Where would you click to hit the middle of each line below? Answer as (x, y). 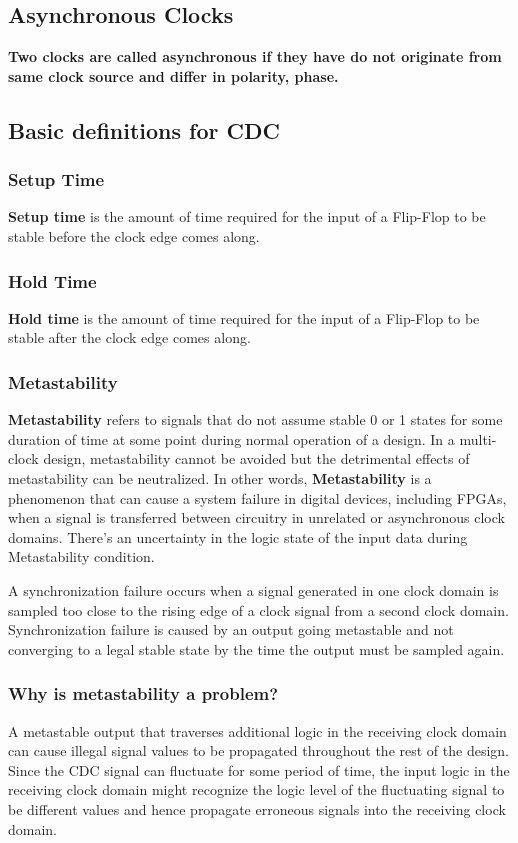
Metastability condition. (81, 556)
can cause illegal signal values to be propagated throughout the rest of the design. (259, 750)
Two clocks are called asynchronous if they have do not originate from (255, 56)
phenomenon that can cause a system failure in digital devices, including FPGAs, (257, 497)
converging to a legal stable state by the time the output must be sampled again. (256, 648)
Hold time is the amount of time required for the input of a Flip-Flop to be (244, 317)
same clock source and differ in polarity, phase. (173, 75)
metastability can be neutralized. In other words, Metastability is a (220, 477)
